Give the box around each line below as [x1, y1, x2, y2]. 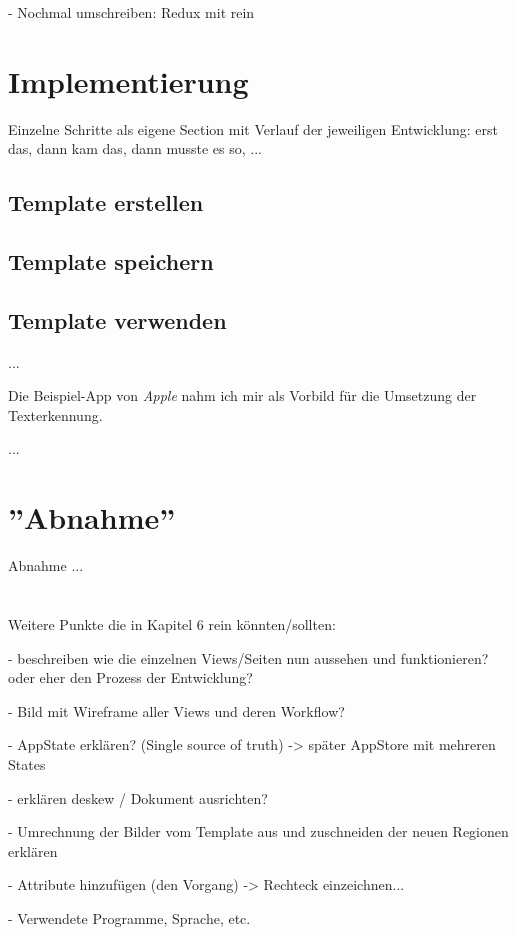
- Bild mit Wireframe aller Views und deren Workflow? [8, 700, 345, 721]
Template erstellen [8, 187, 204, 218]
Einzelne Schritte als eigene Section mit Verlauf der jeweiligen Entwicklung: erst [8, 118, 498, 139]
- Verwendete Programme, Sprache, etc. [8, 907, 251, 928]
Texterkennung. [8, 404, 103, 425]
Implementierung [8, 60, 249, 101]
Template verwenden [8, 304, 227, 335]
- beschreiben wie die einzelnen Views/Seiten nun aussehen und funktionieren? [8, 647, 489, 668]
